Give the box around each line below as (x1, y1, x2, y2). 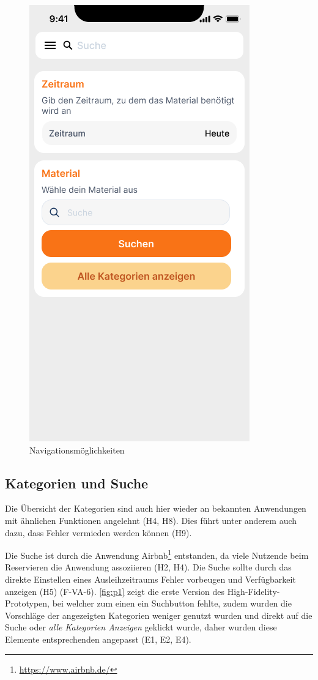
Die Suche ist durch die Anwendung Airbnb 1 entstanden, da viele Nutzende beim (5, 547, 309, 561)
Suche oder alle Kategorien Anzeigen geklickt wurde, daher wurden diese (5, 621, 277, 633)
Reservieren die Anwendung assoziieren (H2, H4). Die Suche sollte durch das (5, 561, 292, 574)
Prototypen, (5, 597, 50, 610)
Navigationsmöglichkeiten (29, 443, 125, 456)
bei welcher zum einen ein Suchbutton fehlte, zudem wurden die (52, 597, 292, 610)
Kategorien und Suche (5, 473, 149, 492)
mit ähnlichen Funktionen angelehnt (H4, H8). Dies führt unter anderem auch (5, 514, 297, 526)
